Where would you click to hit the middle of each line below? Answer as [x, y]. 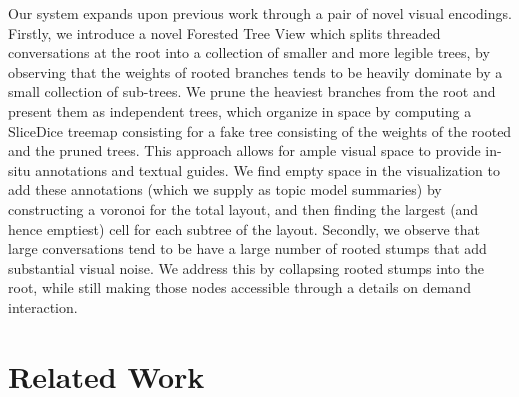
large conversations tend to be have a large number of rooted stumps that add [247, 248]
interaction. [43, 306]
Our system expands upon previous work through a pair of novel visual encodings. [260, 13]
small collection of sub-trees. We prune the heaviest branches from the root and [252, 91]
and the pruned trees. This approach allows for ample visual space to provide [244, 150]
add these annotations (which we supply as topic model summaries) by [225, 189]
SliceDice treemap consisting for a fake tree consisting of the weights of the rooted [260, 130]
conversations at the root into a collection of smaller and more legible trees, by [249, 52]
